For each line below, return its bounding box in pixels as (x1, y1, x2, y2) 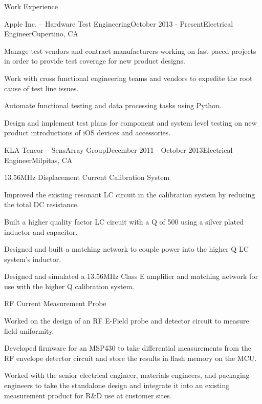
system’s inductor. (4, 253, 61, 264)
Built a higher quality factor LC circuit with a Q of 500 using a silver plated (4, 216, 244, 227)
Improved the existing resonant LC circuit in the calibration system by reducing (4, 189, 255, 199)
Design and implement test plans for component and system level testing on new (4, 117, 257, 128)
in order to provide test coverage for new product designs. (4, 55, 185, 66)
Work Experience (4, 1, 58, 11)
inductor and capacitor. (4, 226, 78, 237)
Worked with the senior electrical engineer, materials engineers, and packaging (4, 370, 250, 380)
